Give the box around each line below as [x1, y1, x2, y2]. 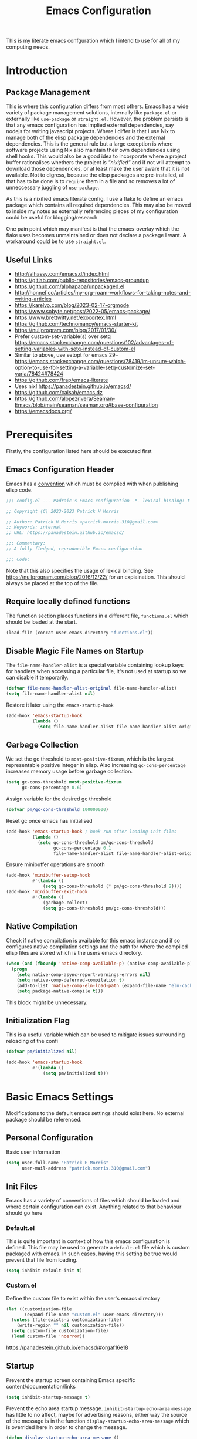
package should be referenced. [6, 1116, 82, 1123]
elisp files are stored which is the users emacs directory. [6, 950, 142, 957]
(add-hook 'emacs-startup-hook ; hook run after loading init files [6, 829, 177, 835]
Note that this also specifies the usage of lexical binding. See [6, 567, 154, 574]
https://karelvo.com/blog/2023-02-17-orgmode [14, 302, 130, 309]
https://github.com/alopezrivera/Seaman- [14, 395, 116, 402]
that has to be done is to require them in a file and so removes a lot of [6, 178, 175, 185]
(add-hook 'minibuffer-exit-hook [6, 889, 88, 895]
